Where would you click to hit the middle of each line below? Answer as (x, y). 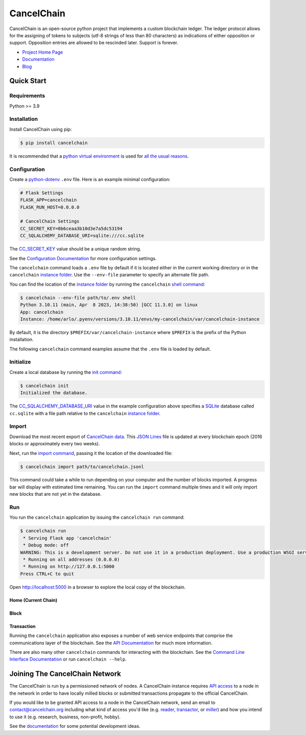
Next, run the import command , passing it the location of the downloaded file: (91, 453)
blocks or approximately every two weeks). (55, 444)
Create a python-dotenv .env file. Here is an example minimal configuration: (90, 179)
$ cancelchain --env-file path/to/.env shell (78, 298)
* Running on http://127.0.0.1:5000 (69, 567)
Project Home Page (43, 52)
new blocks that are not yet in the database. (56, 494)
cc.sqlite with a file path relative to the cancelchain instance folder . (85, 413)
